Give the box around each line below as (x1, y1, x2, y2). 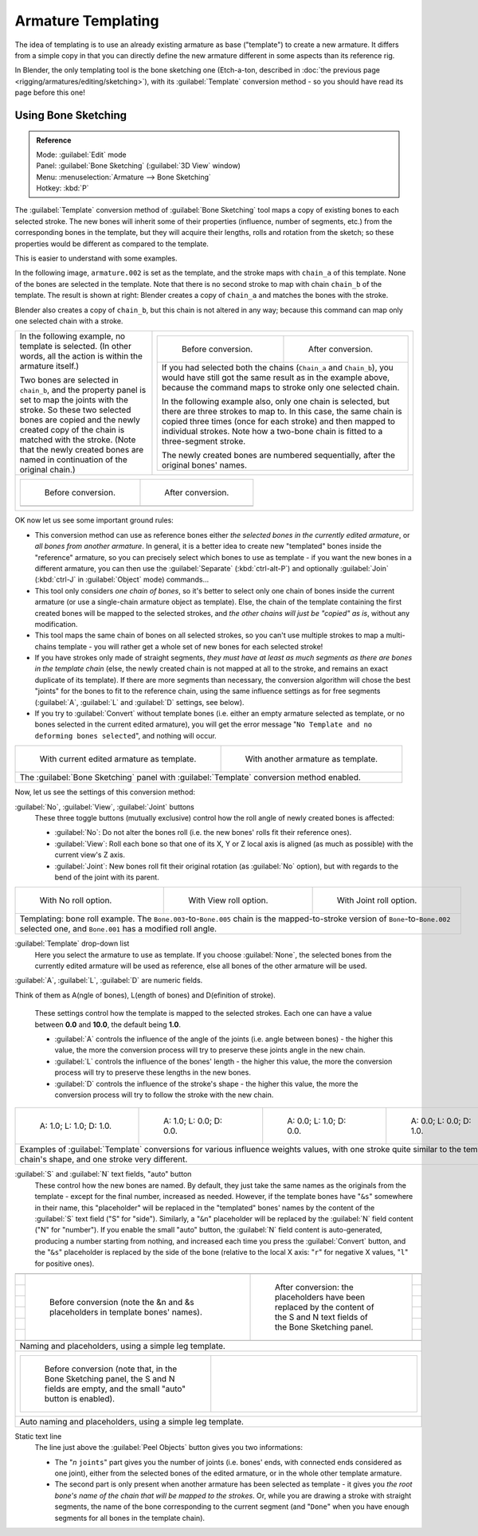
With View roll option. (188, 895, 268, 906)
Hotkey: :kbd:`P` (36, 183, 89, 193)
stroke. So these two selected (19, 405, 131, 416)
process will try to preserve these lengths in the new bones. (54, 1068, 251, 1077)
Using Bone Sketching (14, 108, 127, 122)
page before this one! (14, 88, 85, 97)
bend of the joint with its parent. (54, 872, 159, 882)
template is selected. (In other (19, 341, 131, 352)
